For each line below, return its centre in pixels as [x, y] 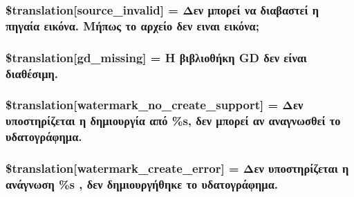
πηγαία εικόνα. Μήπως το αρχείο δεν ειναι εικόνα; [132, 25]
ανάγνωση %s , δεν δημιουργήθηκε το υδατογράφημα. [142, 184]
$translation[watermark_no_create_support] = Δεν [155, 105]
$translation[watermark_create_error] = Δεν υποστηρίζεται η [177, 168]
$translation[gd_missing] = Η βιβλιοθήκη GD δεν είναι [156, 57]
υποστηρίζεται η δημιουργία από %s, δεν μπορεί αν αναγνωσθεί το [173, 121]
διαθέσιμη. [32, 73]
